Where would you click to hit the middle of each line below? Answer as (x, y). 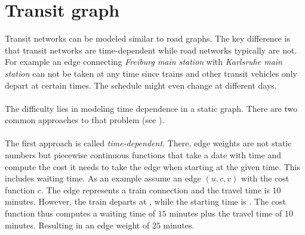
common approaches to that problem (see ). (85, 120)
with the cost (265, 178)
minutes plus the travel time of (226, 213)
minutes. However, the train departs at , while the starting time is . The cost (146, 201)
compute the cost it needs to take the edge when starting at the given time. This (152, 166)
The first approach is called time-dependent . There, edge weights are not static (148, 143)
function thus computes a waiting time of (80, 213)
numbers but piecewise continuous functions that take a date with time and (143, 155)
